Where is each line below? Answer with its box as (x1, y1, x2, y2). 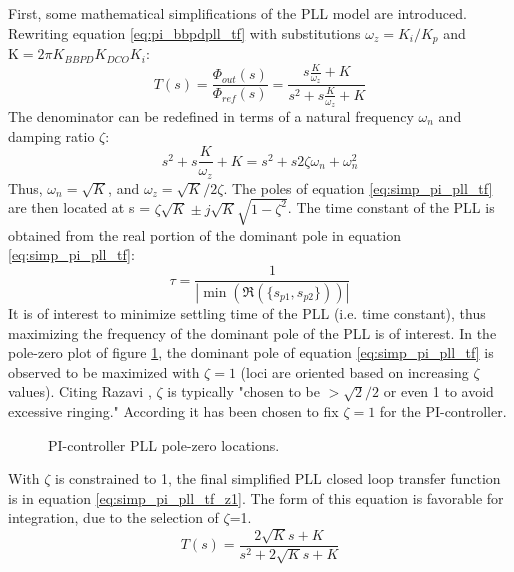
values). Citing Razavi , (8, 381, 152, 402)
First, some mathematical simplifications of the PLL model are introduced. (8, 3, 467, 23)
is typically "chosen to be (167, 381, 321, 402)
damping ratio (8, 125, 95, 146)
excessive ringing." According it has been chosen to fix (8, 400, 339, 421)
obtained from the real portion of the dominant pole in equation (8, 224, 401, 245)
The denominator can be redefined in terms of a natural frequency (8, 106, 414, 127)
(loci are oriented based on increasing (240, 361, 469, 382)
